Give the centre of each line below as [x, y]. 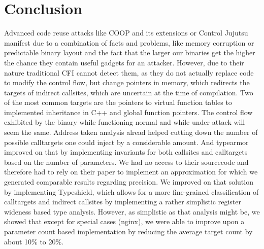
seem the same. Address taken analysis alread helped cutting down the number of [131, 132]
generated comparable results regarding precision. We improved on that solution [129, 182]
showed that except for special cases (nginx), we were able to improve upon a [124, 221]
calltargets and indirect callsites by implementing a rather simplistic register [123, 202]
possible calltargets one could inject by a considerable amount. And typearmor [126, 142]
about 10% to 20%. [34, 241]
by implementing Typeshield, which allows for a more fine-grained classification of [131, 191]
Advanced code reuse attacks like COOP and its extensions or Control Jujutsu [126, 33]
